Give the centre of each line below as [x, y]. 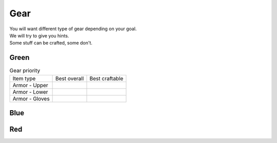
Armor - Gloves [31, 98]
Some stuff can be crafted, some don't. [51, 43]
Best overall [70, 78]
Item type [24, 78]
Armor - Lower [30, 92]
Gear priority [25, 71]
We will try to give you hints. [39, 35]
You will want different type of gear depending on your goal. [73, 29]
